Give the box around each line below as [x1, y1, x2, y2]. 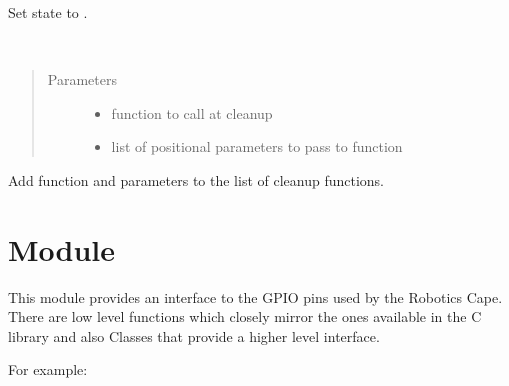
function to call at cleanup [111, 102, 273, 123]
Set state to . [8, 2, 88, 22]
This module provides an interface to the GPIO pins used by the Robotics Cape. [8, 286, 503, 307]
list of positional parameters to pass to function [111, 136, 403, 157]
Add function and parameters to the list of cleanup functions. [8, 169, 385, 190]
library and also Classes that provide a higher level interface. [8, 325, 380, 346]
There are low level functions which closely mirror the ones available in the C [8, 306, 482, 327]
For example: [8, 359, 88, 380]
